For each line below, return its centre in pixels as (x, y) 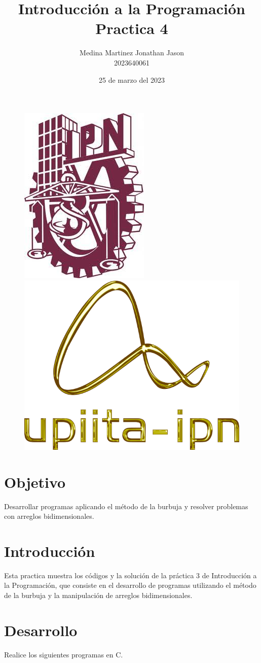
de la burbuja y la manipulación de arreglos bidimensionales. (98, 595)
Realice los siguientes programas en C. (64, 654)
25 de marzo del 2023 (132, 79)
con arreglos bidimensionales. (49, 516)
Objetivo (35, 482)
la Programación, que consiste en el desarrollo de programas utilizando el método (130, 585)
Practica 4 (132, 28)
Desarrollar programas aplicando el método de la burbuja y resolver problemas (126, 506)
